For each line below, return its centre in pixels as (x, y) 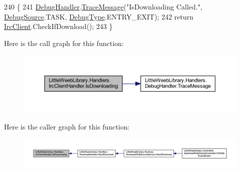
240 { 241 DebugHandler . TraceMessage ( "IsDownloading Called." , (103, 6)
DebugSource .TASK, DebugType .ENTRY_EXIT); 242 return (99, 16)
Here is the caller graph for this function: (67, 127)
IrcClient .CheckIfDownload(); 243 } (58, 26)
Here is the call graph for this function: (64, 43)
